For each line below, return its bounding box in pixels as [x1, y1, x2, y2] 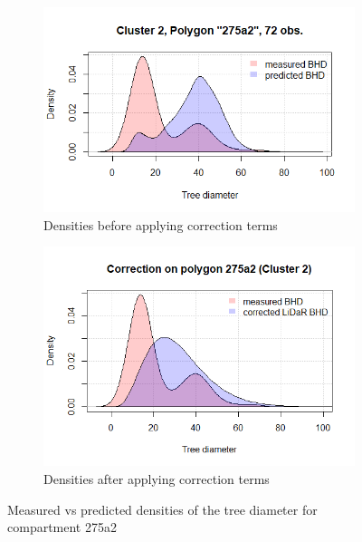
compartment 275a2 [7, 518, 117, 537]
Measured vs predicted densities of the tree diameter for [7, 499, 318, 518]
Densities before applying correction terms [43, 215, 278, 234]
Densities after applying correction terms [43, 469, 270, 488]
